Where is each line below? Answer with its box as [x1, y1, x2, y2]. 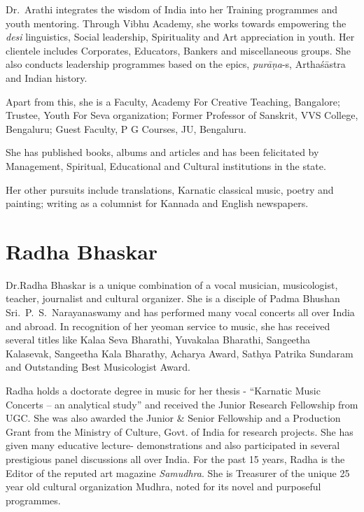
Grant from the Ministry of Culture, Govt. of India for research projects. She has [6, 424, 353, 439]
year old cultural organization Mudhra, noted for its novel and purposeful [6, 479, 321, 494]
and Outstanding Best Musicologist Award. [6, 360, 190, 374]
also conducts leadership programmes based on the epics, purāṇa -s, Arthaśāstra [6, 57, 346, 71]
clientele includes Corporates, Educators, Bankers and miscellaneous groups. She [6, 43, 351, 57]
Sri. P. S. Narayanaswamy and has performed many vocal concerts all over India [6, 305, 355, 320]
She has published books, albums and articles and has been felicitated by [6, 145, 319, 159]
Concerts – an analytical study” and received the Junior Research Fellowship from [6, 397, 358, 411]
